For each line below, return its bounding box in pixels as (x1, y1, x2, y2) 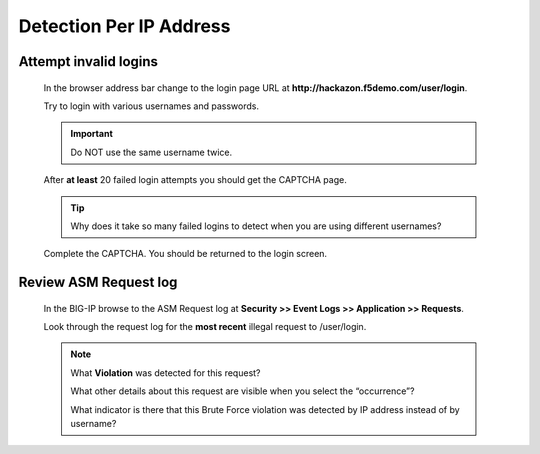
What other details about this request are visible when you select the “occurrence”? (70, 385, 415, 397)
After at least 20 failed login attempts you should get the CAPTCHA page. (43, 174, 347, 186)
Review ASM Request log (18, 274, 178, 291)
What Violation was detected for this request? (70, 366, 261, 379)
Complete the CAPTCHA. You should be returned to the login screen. (43, 248, 328, 260)
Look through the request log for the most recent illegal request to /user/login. (43, 321, 367, 333)
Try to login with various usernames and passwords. (43, 100, 260, 112)
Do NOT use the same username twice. (70, 146, 233, 158)
